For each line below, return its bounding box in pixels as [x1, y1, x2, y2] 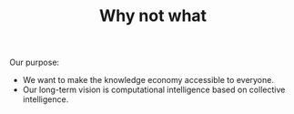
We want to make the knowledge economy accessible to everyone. [22, 75, 275, 86]
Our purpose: [9, 57, 60, 68]
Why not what [98, 5, 208, 26]
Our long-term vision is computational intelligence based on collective [22, 84, 286, 96]
